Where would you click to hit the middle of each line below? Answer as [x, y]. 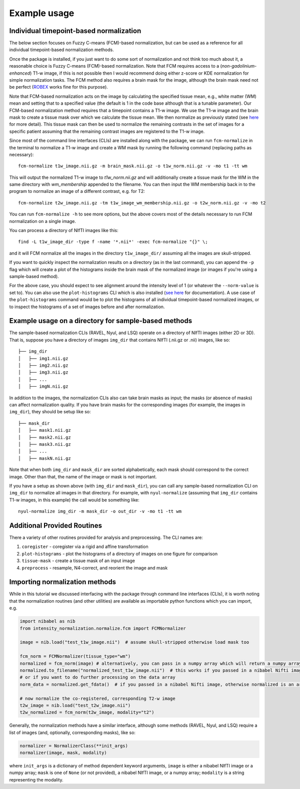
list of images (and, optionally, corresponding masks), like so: [72, 732]
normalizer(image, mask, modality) [63, 753]
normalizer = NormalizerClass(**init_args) [74, 746]
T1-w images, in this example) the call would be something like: [74, 500]
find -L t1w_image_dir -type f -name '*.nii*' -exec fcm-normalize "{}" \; [113, 242]
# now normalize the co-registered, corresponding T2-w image [97, 698]
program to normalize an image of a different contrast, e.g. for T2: [77, 191]
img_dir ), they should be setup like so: [50, 412]
